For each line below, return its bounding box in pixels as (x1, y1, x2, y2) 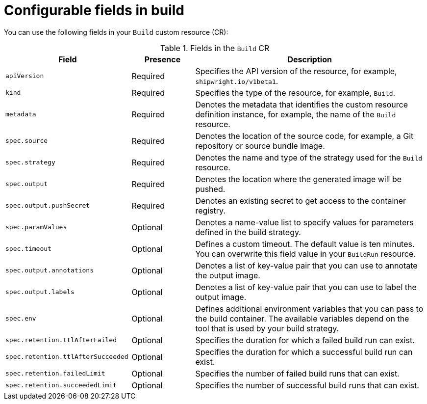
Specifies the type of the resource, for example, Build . (195, 87, 396, 98)
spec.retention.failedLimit (5, 370, 105, 377)
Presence (144, 54, 181, 64)
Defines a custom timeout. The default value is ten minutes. (195, 239, 415, 249)
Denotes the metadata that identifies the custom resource (195, 99, 408, 109)
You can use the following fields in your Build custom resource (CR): (4, 27, 228, 36)
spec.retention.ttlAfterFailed (5, 336, 117, 344)
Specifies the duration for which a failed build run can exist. (195, 335, 415, 345)
